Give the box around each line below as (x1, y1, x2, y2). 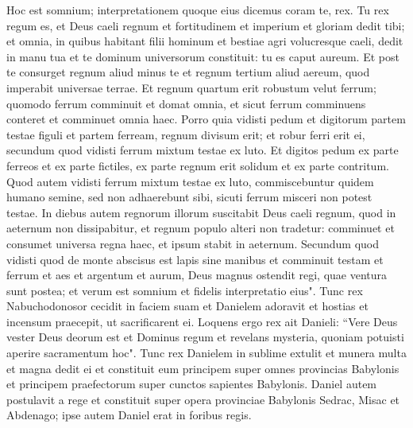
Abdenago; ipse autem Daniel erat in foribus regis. (6, 407, 252, 423)
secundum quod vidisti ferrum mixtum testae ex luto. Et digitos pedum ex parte (6, 142, 399, 158)
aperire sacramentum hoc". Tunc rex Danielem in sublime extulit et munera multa (6, 344, 407, 361)
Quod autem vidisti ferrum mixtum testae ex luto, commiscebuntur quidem (6, 173, 374, 189)
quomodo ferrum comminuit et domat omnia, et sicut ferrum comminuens (6, 95, 366, 111)
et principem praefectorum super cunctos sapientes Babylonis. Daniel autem (6, 375, 377, 392)
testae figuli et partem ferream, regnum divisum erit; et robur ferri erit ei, (6, 126, 365, 142)
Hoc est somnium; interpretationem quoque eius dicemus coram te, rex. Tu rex (6, 2, 389, 18)
